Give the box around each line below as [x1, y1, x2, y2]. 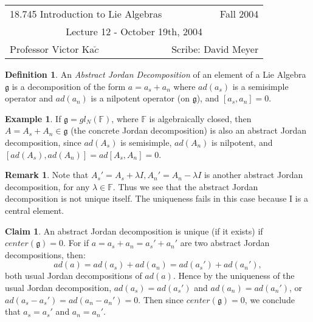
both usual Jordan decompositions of [5, 269, 142, 282]
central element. [5, 204, 64, 216]
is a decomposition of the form [12, 80, 126, 92]
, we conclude [244, 293, 295, 306]
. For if [63, 236, 89, 249]
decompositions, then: [5, 248, 86, 261]
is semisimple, [120, 135, 172, 148]
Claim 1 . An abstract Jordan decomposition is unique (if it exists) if [5, 224, 263, 237]
